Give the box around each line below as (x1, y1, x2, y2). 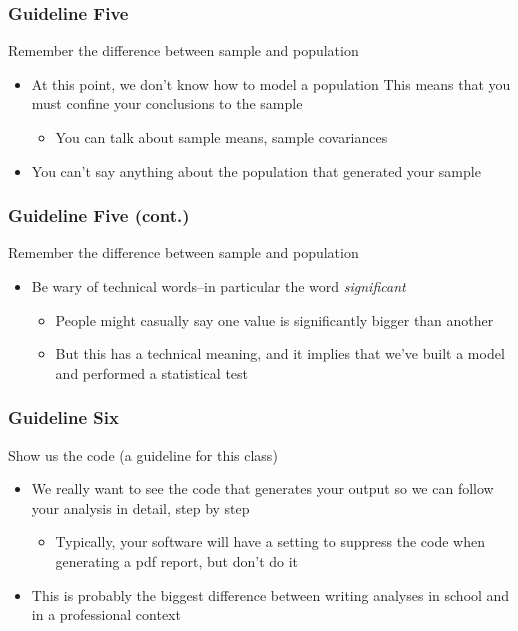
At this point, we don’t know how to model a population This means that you (31, 73, 511, 94)
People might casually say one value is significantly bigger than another (55, 309, 494, 330)
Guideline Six (8, 405, 119, 430)
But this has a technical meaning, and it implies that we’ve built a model (55, 343, 505, 364)
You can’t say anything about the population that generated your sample (31, 160, 481, 181)
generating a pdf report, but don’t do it (55, 550, 299, 571)
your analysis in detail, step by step (31, 497, 250, 518)
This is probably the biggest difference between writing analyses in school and (31, 584, 510, 605)
